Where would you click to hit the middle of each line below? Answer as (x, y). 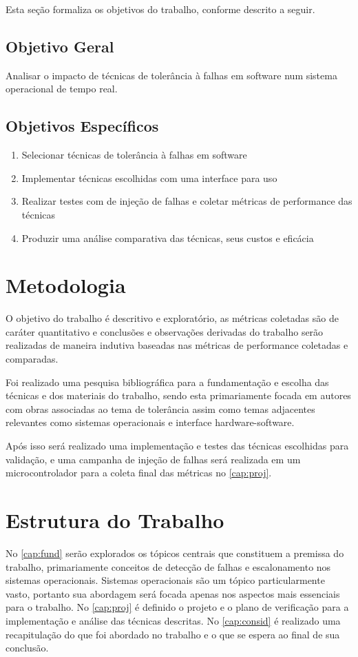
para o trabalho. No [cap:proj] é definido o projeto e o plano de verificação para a (177, 607)
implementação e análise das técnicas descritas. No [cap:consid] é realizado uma (173, 620)
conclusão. (27, 648)
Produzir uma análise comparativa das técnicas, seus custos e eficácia (168, 237)
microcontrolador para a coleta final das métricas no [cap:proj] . (139, 473)
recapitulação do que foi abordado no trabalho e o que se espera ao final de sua (173, 634)
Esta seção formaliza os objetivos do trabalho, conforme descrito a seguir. (160, 9)
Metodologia (66, 285)
